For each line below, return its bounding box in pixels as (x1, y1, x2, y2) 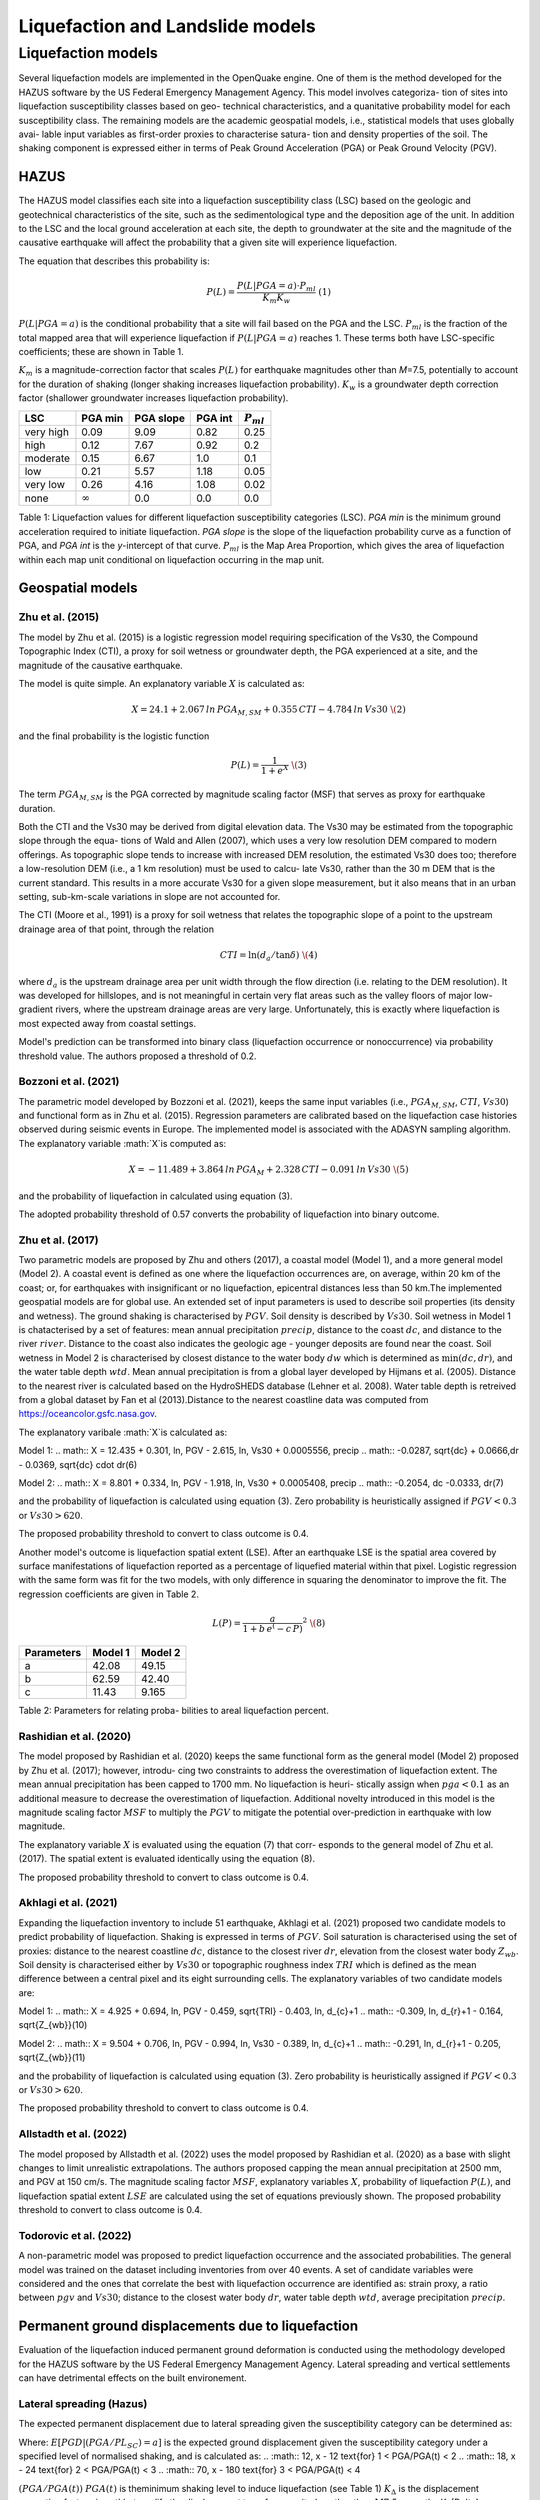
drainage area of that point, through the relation (18, 923, 215, 935)
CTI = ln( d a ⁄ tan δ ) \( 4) (220, 950, 318, 963)
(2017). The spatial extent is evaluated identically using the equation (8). (18, 1853, 315, 1865)
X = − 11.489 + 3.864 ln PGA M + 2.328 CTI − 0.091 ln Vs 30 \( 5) (128, 1164, 409, 1177)
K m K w (262, 291, 291, 305)
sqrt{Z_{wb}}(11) (18, 2051, 86, 2064)
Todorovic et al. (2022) (18, 2228, 132, 2242)
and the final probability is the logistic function (18, 730, 210, 742)
